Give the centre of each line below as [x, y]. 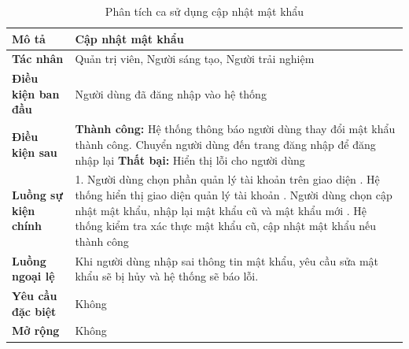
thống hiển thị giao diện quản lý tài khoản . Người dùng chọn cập [234, 194]
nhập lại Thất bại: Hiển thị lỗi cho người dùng [190, 160]
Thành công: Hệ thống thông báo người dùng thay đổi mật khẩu [235, 129]
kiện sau [35, 152]
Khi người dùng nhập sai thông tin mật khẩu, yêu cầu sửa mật [227, 260]
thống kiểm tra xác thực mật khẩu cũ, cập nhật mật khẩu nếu [226, 226]
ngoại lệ [33, 276]
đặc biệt [34, 311]
